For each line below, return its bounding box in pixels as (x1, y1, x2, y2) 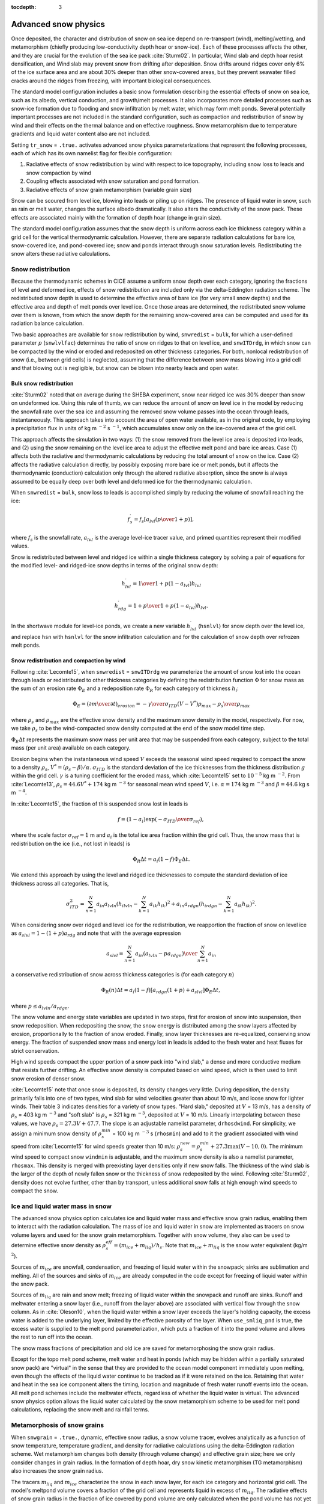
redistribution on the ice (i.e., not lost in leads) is (11, 840, 130, 847)
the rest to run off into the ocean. (11, 1333, 93, 1341)
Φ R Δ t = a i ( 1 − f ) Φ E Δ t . (132, 855, 190, 864)
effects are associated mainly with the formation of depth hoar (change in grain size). (11, 214, 222, 221)
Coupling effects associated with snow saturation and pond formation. (26, 177, 200, 185)
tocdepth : (11, 4, 37, 10)
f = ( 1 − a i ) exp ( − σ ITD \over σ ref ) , (118, 816, 204, 824)
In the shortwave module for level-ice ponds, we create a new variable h (11, 622, 191, 629)
